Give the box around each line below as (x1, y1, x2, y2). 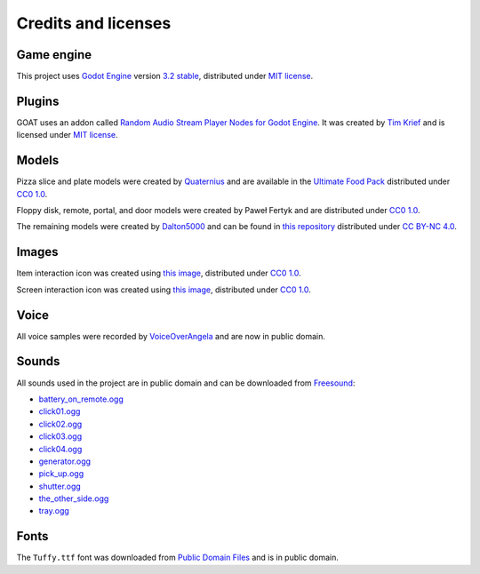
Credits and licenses (16, 13, 172, 33)
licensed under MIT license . (16, 130, 118, 140)
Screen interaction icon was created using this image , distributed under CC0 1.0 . (16, 284, 311, 295)
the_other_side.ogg (38, 493, 109, 504)
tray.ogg (38, 506, 70, 516)
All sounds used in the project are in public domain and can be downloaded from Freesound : (16, 378, 356, 388)
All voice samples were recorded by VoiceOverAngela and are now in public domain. (16, 331, 326, 341)
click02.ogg (38, 419, 83, 429)
